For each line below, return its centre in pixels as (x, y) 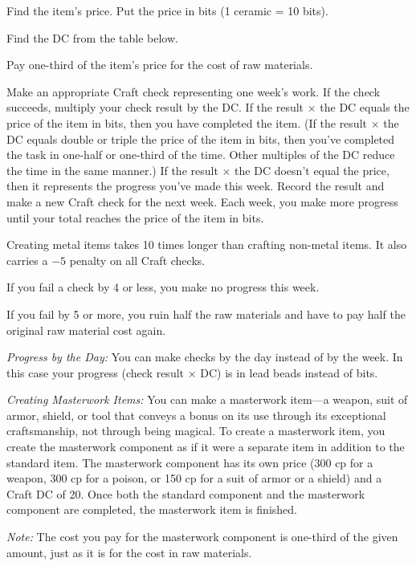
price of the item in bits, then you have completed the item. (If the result (187, 122)
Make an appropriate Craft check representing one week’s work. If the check (194, 91)
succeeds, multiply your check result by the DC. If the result (155, 107)
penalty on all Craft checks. (137, 260)
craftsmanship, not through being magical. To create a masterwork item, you (196, 431)
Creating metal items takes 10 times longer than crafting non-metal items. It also (207, 244)
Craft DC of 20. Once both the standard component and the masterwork (186, 493)
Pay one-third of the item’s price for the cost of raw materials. (160, 65)
